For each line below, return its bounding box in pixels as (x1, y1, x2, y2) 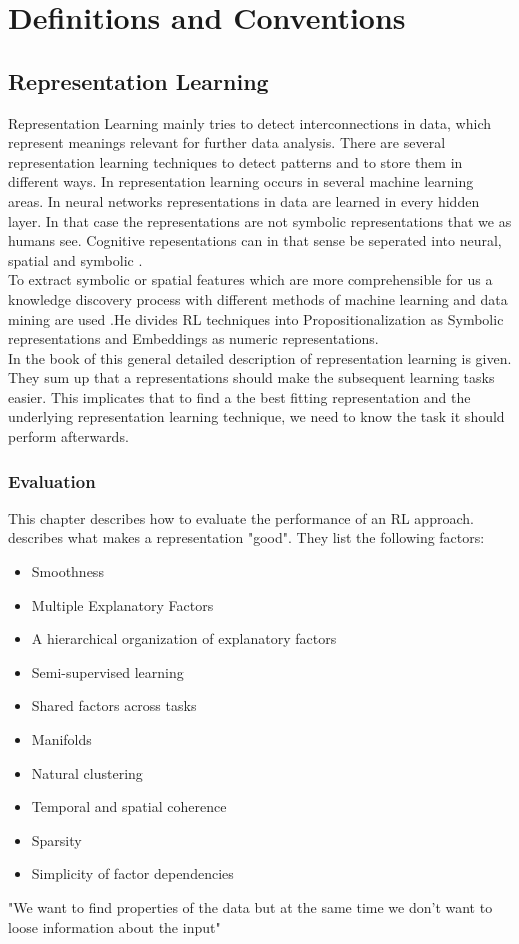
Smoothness (31, 561, 104, 582)
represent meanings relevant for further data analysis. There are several (8, 132, 446, 153)
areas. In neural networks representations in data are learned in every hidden (8, 190, 480, 211)
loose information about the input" (8, 916, 221, 937)
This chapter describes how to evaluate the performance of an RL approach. (8, 507, 474, 528)
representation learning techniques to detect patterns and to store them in (8, 151, 463, 172)
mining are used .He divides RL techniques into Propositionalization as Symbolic (8, 308, 504, 329)
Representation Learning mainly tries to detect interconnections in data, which (8, 112, 491, 133)
